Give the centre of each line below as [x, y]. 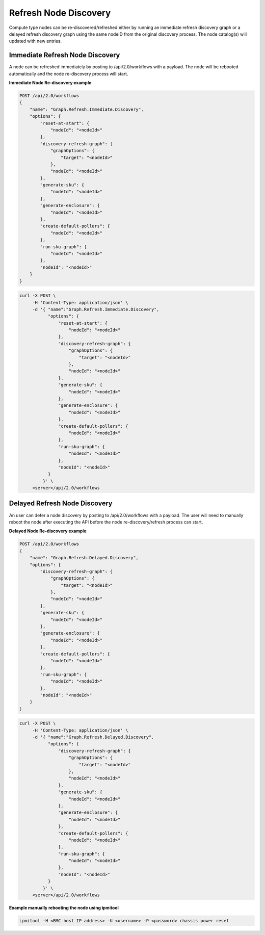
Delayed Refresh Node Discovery [61, 504]
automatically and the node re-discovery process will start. [69, 74]
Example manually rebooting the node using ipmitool [64, 908]
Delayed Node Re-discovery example [48, 531]
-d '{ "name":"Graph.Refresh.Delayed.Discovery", [93, 737]
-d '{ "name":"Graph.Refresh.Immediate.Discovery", [96, 309]
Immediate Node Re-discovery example [50, 83]
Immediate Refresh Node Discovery [65, 55]
